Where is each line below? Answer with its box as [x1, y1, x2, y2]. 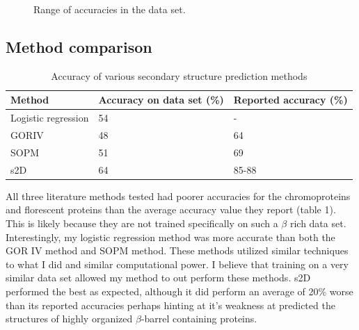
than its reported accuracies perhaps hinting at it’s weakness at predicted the [6, 297, 335, 312]
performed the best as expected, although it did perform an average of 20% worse [6, 284, 353, 299]
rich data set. [289, 216, 346, 231]
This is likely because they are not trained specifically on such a [6, 216, 278, 231]
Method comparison [6, 35, 152, 57]
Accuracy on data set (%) [98, 92, 224, 107]
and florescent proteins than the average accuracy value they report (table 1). [6, 202, 336, 217]
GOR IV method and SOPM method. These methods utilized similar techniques [6, 243, 349, 258]
